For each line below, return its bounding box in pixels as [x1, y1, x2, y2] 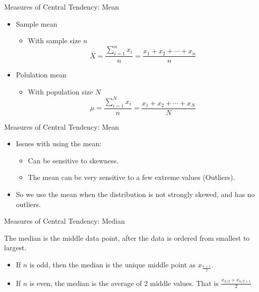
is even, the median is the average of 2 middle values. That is [29, 277, 219, 288]
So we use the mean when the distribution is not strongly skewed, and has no [16, 189, 255, 199]
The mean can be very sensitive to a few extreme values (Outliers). [28, 172, 235, 182]
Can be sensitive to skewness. [28, 155, 119, 165]
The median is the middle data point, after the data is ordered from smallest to [4, 232, 250, 243]
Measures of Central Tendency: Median [4, 216, 125, 226]
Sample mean [16, 18, 57, 29]
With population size [28, 86, 93, 96]
